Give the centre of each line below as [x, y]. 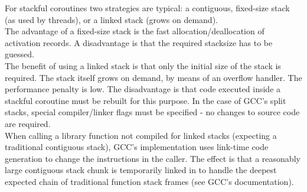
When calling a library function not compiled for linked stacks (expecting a [141, 135]
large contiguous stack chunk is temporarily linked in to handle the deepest [141, 170]
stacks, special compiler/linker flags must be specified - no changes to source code [152, 112]
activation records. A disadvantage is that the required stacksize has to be [139, 42]
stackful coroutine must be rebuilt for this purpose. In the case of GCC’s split [146, 100]
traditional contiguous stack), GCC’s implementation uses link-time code [137, 147]
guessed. [19, 54]
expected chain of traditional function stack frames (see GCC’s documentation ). [149, 181]
